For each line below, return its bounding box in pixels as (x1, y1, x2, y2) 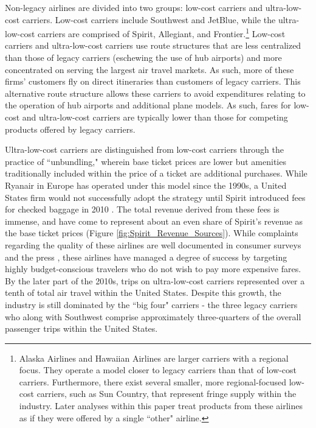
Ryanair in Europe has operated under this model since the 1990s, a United (5, 178, 287, 191)
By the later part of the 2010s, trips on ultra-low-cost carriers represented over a (5, 274, 305, 287)
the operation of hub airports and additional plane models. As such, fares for (5, 99, 291, 111)
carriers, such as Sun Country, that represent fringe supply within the (36, 387, 297, 400)
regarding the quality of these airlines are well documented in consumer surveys (5, 238, 301, 251)
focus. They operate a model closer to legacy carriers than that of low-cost (19, 363, 297, 376)
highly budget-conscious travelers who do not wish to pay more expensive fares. (5, 262, 301, 275)
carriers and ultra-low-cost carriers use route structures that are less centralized (5, 39, 301, 52)
